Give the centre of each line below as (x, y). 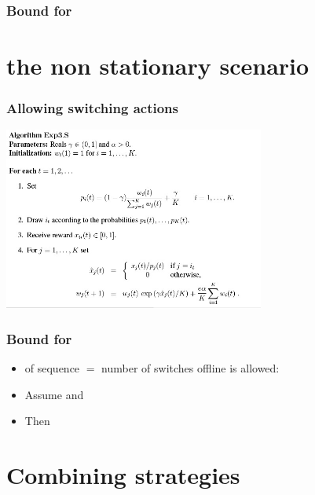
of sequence (52, 368)
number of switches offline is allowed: (190, 368)
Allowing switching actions (92, 108)
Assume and (54, 394)
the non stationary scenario (158, 66)
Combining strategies (123, 474)
